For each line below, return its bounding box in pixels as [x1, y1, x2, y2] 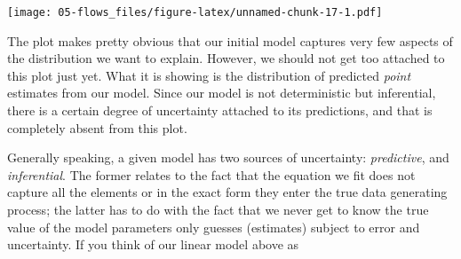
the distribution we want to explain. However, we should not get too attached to [7, 49, 445, 67]
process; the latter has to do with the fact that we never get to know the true [7, 200, 429, 218]
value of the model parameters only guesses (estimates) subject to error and [7, 217, 420, 236]
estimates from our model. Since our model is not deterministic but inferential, [7, 83, 436, 102]
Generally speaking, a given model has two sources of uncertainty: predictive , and [7, 148, 449, 167]
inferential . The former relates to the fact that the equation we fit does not [7, 165, 416, 184]
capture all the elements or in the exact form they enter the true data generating [7, 183, 448, 201]
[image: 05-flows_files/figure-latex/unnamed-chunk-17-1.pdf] [7, 6, 383, 19]
